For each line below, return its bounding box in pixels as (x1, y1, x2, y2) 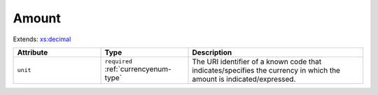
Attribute (17, 47, 48, 57)
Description (192, 47, 232, 57)
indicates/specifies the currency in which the (192, 65, 341, 75)
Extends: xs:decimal (13, 35, 71, 43)
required (104, 58, 133, 66)
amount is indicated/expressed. (192, 74, 296, 84)
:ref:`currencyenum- (104, 64, 171, 74)
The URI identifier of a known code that (192, 57, 322, 66)
